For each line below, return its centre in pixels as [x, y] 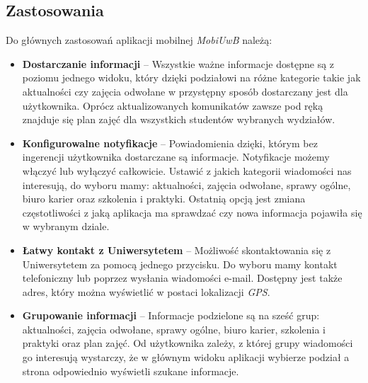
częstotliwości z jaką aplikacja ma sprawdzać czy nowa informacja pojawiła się [192, 212]
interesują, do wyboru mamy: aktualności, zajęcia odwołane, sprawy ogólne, [186, 184]
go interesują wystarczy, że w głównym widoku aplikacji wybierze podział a [186, 357]
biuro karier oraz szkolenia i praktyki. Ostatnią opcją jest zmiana [164, 199]
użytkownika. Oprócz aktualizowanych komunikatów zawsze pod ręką [173, 105]
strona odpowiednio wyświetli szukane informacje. [131, 371]
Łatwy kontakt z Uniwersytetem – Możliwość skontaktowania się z [177, 250]
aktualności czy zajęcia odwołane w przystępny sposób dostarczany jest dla [185, 91]
